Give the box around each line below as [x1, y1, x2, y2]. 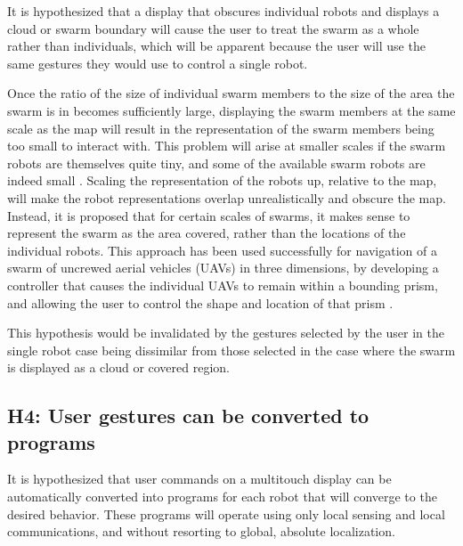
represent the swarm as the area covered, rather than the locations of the [7, 224, 406, 242]
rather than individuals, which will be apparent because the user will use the [7, 37, 426, 55]
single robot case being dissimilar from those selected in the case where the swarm [7, 340, 456, 359]
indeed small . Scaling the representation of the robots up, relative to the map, [7, 171, 437, 190]
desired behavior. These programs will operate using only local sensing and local [7, 504, 445, 523]
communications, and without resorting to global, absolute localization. [7, 522, 395, 541]
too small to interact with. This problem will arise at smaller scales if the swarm [7, 136, 446, 155]
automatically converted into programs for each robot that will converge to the [7, 487, 437, 506]
